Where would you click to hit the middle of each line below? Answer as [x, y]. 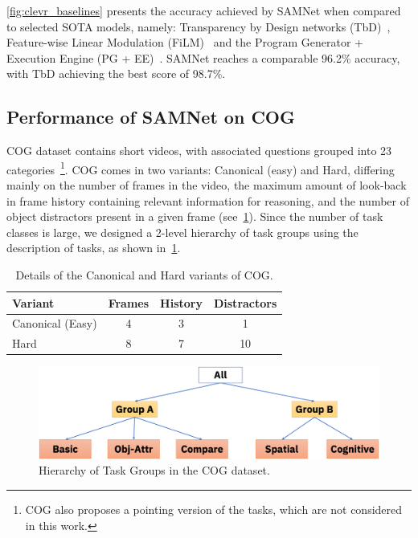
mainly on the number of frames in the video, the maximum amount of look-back [207, 185]
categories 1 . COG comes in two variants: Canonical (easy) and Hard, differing [201, 168]
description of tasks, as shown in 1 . [94, 248]
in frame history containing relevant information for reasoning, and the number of [208, 200]
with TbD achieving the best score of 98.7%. [116, 73]
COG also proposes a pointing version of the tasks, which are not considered [214, 509]
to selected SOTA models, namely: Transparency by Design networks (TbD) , [199, 26]
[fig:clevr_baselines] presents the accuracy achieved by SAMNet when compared [204, 10]
